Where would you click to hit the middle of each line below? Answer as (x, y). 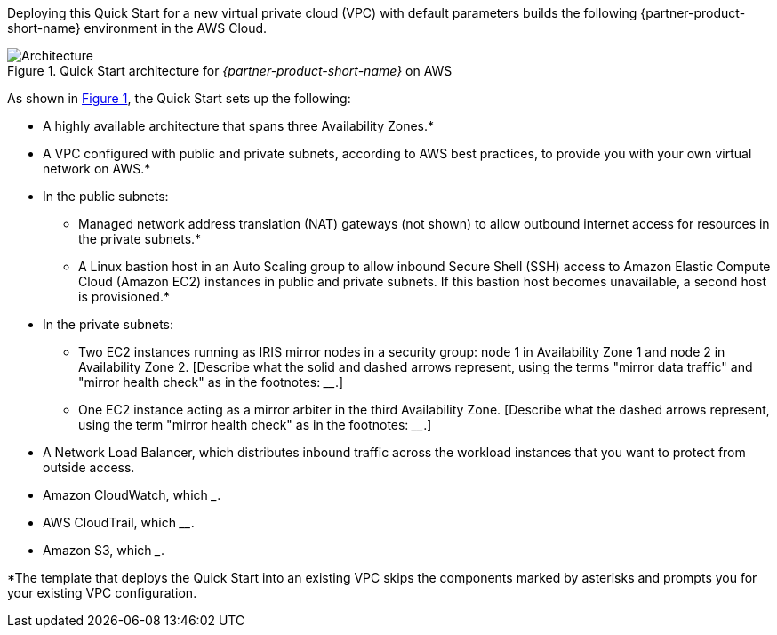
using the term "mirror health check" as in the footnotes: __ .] (255, 425)
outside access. (89, 467)
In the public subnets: (106, 196)
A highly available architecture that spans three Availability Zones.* (239, 126)
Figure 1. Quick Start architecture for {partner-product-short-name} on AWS (230, 71)
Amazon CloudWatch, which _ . (132, 495)
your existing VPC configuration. (102, 593)
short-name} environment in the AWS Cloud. (137, 28)
